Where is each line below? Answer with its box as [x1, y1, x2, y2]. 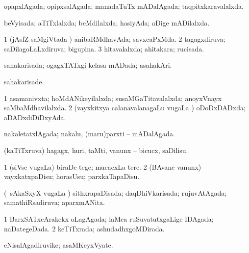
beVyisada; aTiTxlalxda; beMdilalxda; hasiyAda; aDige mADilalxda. [4, 17, 210, 27]
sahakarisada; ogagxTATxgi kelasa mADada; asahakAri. [4, 60, 172, 70]
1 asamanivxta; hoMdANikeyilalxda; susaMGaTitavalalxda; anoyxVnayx [4, 93, 222, 103]
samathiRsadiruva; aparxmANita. [4, 197, 105, 207]
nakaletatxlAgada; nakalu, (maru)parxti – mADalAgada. [4, 128, 175, 139]
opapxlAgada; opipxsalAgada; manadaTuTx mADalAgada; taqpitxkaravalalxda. [4, 1, 244, 11]
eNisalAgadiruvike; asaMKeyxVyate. [4, 240, 113, 250]
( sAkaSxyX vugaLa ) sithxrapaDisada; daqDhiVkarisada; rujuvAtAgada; [4, 187, 227, 198]
